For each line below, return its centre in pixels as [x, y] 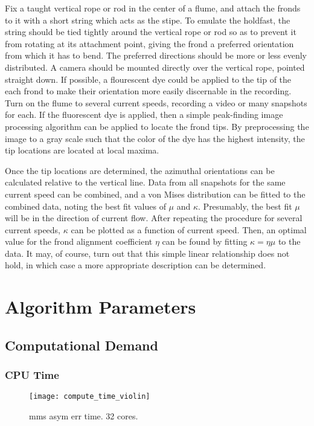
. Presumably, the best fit [245, 206]
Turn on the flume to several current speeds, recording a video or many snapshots [156, 102]
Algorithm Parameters [101, 307]
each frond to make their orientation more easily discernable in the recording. [148, 91]
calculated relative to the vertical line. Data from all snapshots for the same [145, 182]
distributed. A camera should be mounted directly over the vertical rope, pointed [155, 67]
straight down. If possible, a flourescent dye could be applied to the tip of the [148, 79]
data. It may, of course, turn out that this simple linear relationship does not [147, 253]
